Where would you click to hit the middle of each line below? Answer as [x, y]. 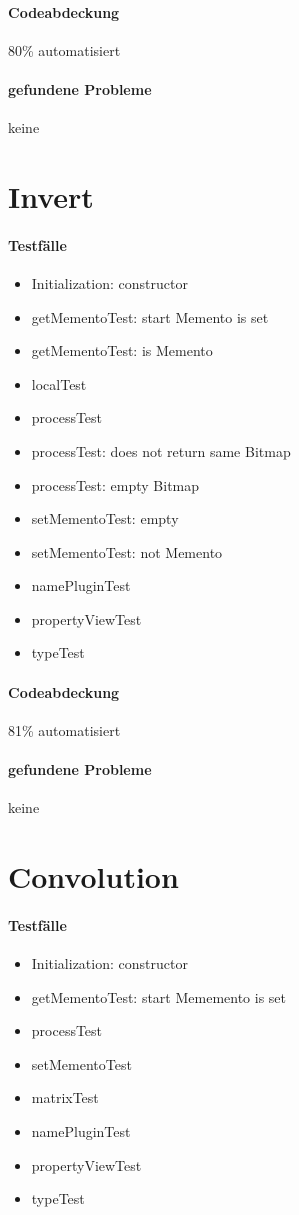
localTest [59, 383]
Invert [51, 195]
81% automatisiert [64, 729]
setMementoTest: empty [105, 518]
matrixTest [65, 1097]
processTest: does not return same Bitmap [161, 450]
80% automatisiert [64, 49]
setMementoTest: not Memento [127, 551]
